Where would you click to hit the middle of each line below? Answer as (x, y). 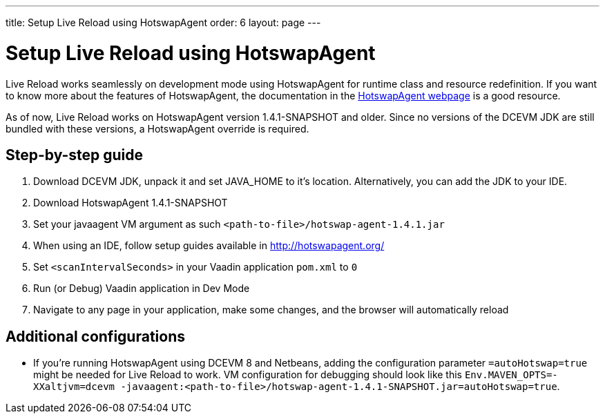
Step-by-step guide (75, 155)
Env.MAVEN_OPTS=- (511, 375)
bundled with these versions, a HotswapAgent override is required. (157, 128)
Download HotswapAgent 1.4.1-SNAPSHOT (131, 203)
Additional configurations (95, 336)
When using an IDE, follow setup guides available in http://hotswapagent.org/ (209, 246)
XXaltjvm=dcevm (74, 387)
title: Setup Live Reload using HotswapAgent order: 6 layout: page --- (163, 22)
